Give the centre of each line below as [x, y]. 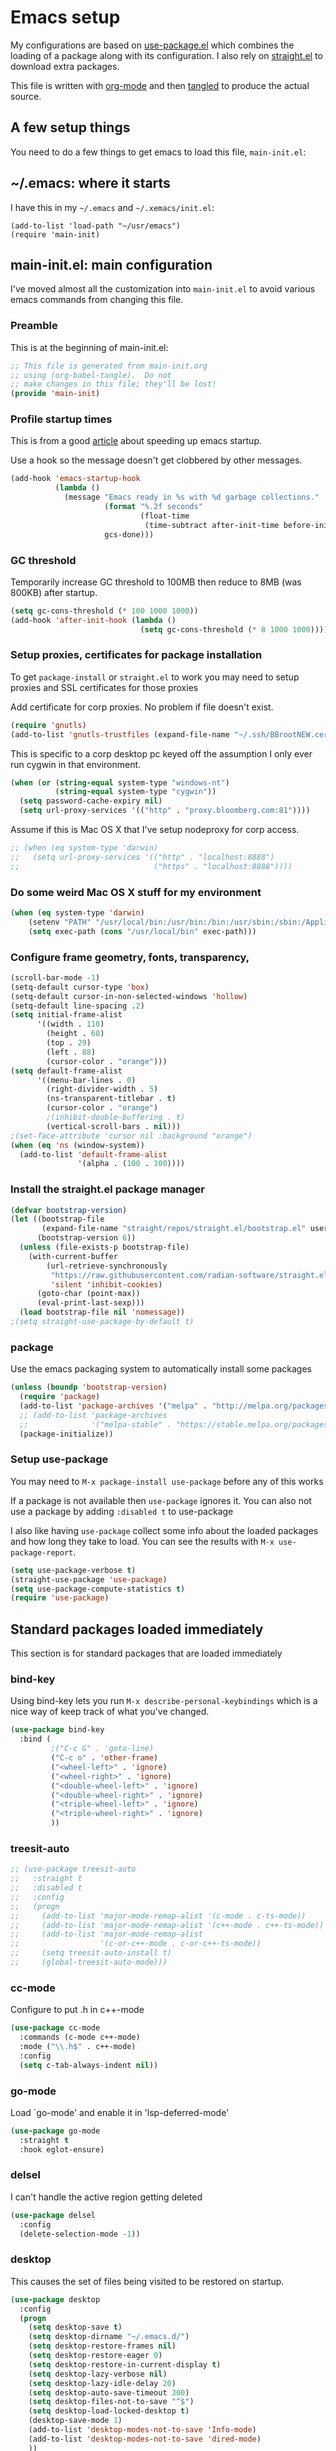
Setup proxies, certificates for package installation [136, 655]
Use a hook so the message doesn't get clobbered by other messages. [156, 460]
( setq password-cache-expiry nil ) [91, 801]
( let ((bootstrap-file [57, 1219]
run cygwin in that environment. [76, 764]
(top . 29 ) [69, 1043]
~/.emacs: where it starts [90, 183]
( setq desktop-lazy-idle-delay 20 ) [102, 2383]
